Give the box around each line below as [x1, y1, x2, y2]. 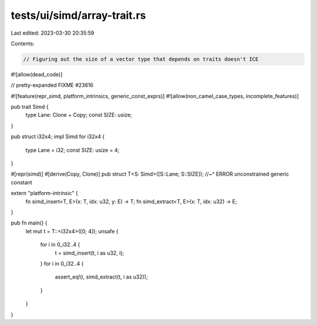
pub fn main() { [11, 219, 48, 226]
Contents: [11, 40, 35, 47]
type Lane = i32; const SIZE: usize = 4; [25, 146, 120, 153]
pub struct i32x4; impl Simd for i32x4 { [11, 133, 105, 140]
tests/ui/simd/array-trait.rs [11, 9, 146, 22]
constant [11, 179, 32, 186]
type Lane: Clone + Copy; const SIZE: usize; [25, 112, 132, 119]
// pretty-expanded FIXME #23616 [11, 82, 94, 89]
